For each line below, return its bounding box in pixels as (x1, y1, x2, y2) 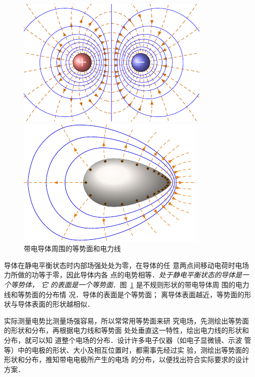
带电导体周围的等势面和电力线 (24, 243, 121, 254)
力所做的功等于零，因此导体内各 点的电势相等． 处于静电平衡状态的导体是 (4, 269, 242, 280)
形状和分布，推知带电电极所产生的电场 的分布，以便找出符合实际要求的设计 (4, 354, 249, 365)
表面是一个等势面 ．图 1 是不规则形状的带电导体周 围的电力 (57, 279, 250, 289)
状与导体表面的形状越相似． (4, 299, 94, 309)
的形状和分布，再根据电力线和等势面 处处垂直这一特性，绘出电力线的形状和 (4, 325, 249, 335)
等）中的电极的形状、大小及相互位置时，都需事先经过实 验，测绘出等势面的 (4, 344, 249, 355)
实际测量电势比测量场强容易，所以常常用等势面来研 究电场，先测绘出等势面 (4, 315, 249, 325)
